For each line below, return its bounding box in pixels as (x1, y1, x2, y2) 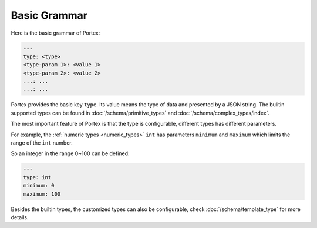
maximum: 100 (23, 190, 61, 197)
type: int (23, 174, 52, 180)
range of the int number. (11, 139, 73, 146)
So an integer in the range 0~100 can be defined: (11, 150, 130, 157)
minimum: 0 (23, 182, 55, 189)
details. (11, 213, 29, 220)
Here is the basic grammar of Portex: (11, 29, 100, 36)
